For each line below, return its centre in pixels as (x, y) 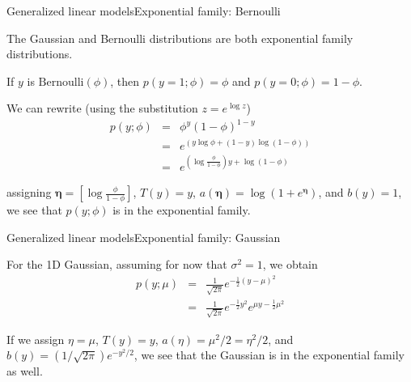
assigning (29, 192)
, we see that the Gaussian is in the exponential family (269, 355)
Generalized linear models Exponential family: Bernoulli (144, 11)
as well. (25, 371)
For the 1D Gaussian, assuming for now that (117, 264)
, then (125, 81)
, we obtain (290, 264)
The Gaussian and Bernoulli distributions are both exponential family (180, 38)
